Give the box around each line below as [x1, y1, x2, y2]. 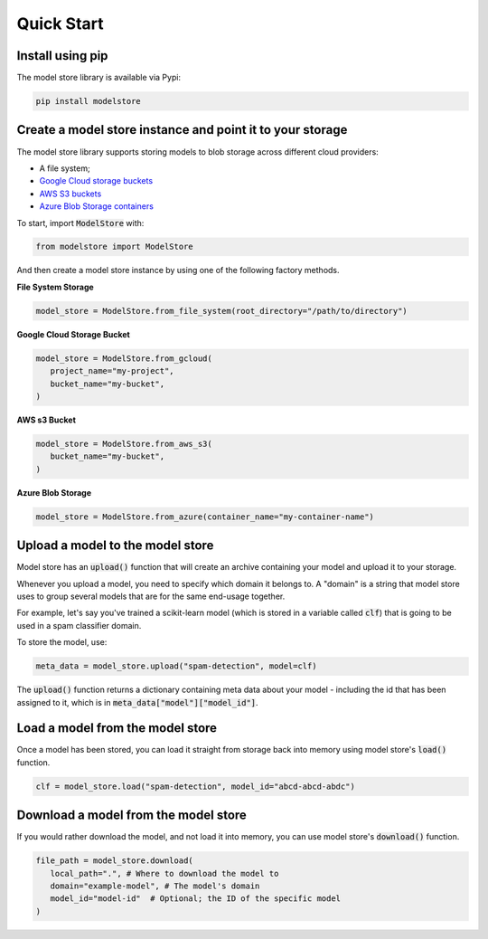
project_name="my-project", [50, 366, 175, 376]
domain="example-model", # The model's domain [50, 881, 260, 891]
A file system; [39, 163, 90, 174]
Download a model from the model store [16, 808, 248, 823]
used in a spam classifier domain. [16, 620, 142, 631]
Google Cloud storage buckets [39, 175, 154, 186]
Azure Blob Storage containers [39, 201, 154, 212]
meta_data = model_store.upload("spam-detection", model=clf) [35, 661, 317, 671]
